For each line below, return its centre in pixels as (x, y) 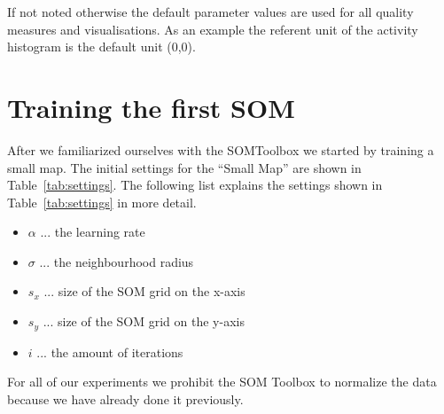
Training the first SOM (151, 107)
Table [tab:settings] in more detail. (102, 202)
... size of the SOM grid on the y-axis (144, 321)
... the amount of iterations (110, 352)
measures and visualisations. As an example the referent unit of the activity (213, 29)
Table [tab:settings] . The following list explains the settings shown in (195, 185)
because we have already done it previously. (125, 398)
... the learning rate (93, 232)
